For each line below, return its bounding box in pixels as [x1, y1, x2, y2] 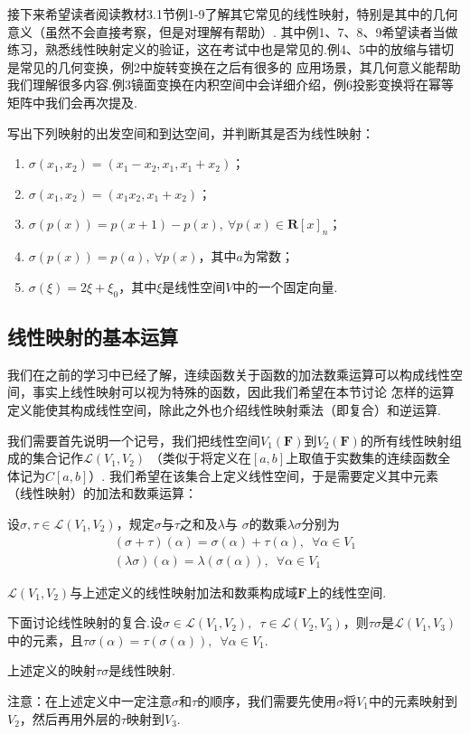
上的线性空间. [306, 582, 387, 601]
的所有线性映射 [360, 430, 449, 449]
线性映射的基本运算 [7, 322, 178, 350]
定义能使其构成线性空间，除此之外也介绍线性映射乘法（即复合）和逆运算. [7, 400, 441, 419]
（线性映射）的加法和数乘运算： [7, 484, 197, 503]
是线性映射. [108, 661, 176, 680]
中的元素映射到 [368, 691, 457, 710]
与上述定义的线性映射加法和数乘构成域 [70, 582, 298, 601]
